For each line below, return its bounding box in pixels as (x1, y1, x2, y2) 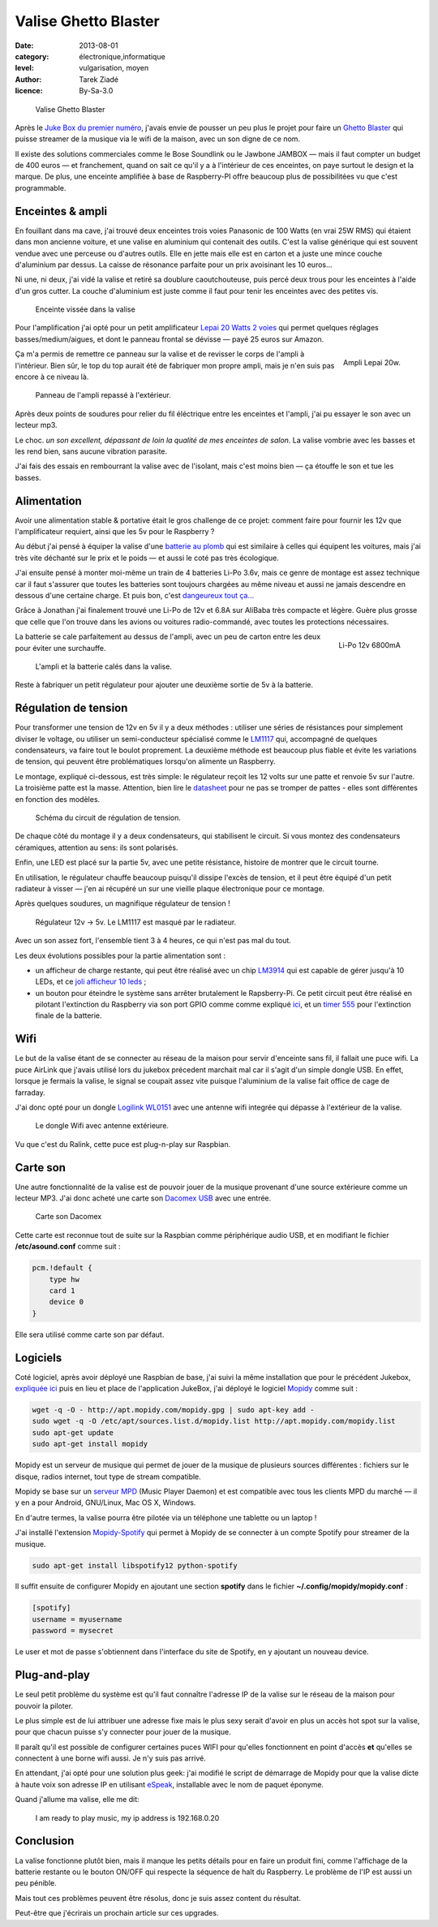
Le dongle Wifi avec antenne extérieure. (35, 1121, 170, 1131)
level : (15, 63, 34, 73)
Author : (15, 74, 42, 84)
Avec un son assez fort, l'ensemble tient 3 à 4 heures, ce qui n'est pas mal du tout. (15, 936, 292, 946)
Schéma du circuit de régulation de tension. (35, 813, 182, 823)
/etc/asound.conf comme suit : (15, 1242, 121, 1252)
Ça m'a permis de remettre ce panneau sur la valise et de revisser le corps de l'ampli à (15, 349, 305, 359)
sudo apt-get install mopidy (32, 1439, 148, 1449)
